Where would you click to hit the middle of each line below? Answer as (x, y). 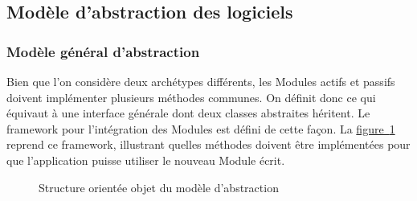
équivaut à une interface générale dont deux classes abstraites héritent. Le (188, 113)
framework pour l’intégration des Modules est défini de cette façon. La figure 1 (201, 128)
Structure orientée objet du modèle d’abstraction (159, 187)
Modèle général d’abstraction (103, 51)
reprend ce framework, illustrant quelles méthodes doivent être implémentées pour (208, 144)
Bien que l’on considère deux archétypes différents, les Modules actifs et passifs (201, 81)
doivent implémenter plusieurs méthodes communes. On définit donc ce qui (191, 97)
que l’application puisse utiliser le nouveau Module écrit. (146, 160)
